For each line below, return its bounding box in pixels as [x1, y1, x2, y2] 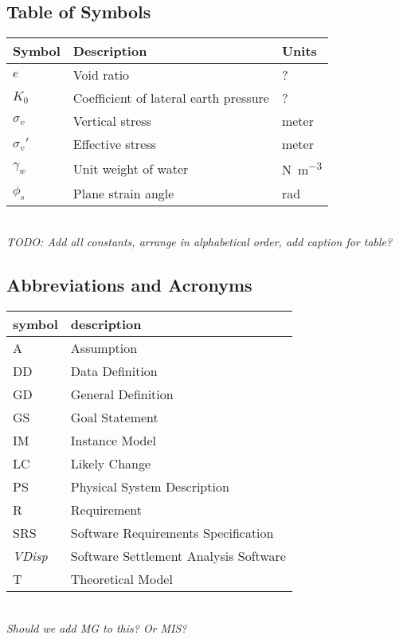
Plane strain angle [72, 183, 174, 202]
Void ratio [72, 65, 130, 84]
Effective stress [72, 135, 156, 154]
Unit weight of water [72, 159, 189, 178]
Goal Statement [70, 407, 158, 426]
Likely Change [70, 453, 151, 472]
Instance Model [70, 430, 157, 449]
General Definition [70, 384, 174, 403]
